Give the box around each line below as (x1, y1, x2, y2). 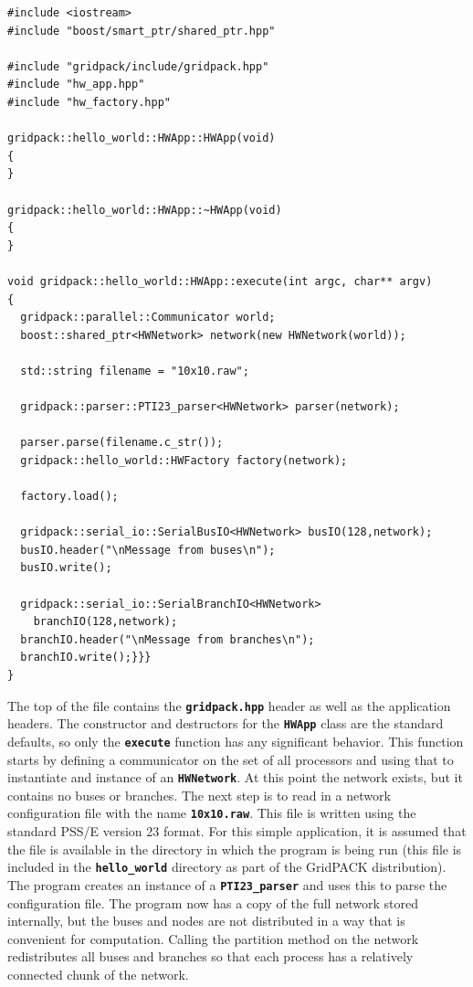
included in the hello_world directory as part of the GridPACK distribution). (7, 857, 447, 876)
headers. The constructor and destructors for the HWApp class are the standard (7, 714, 444, 733)
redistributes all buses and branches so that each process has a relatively (7, 947, 414, 966)
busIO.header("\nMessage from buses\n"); (20, 543, 276, 557)
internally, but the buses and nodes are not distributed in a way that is (7, 911, 405, 930)
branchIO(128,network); (33, 615, 178, 629)
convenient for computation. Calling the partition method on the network (7, 929, 419, 948)
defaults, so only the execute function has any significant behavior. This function (7, 731, 464, 750)
